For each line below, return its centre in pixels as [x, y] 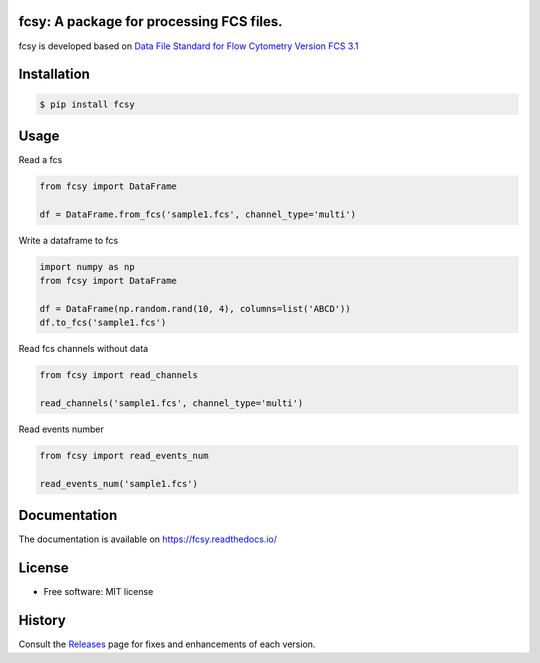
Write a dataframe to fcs [68, 240]
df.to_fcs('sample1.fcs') [103, 323]
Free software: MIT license [98, 592]
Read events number [61, 429]
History [42, 620]
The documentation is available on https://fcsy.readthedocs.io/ [147, 539]
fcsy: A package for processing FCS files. [151, 21]
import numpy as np [87, 266]
